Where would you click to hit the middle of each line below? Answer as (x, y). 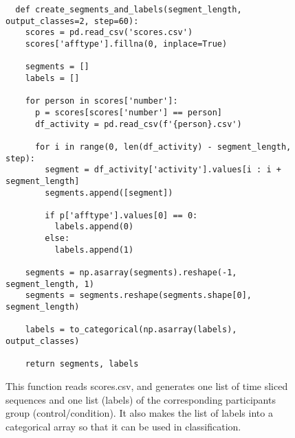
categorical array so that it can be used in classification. (123, 426)
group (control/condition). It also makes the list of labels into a (139, 413)
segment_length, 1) (50, 284)
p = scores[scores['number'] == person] (128, 112)
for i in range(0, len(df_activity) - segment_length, (163, 147)
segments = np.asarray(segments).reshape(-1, (131, 273)
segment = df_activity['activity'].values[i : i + (163, 170)
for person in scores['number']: (101, 101)
